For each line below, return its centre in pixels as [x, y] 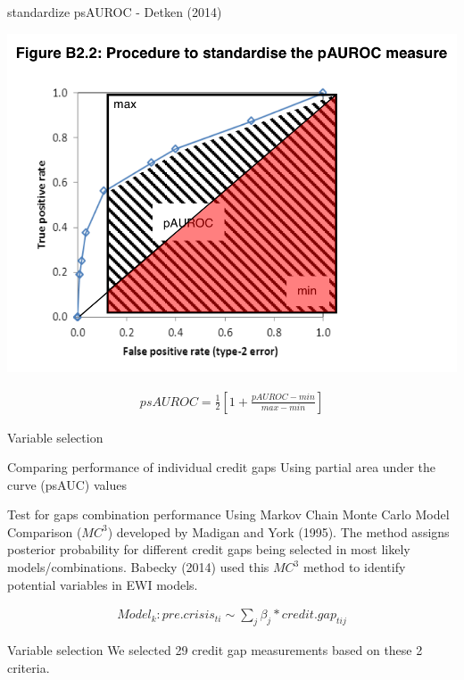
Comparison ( [45, 531]
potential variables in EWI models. [103, 584]
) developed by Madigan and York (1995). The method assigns [278, 531]
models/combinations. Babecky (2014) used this [138, 567]
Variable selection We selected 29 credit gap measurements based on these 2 [215, 650]
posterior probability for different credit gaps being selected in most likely [209, 549]
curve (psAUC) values [67, 484]
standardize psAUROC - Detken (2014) [115, 12]
